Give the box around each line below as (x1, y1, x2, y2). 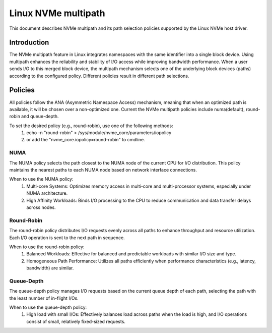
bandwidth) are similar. (26, 265, 74, 271)
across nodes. (26, 204, 56, 210)
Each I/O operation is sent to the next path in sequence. (9, 235, 125, 241)
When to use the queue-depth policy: (9, 304, 87, 310)
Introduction (9, 38, 49, 47)
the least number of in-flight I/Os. (9, 295, 79, 301)
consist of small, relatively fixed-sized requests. (26, 318, 126, 324)
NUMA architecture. (26, 190, 68, 196)
